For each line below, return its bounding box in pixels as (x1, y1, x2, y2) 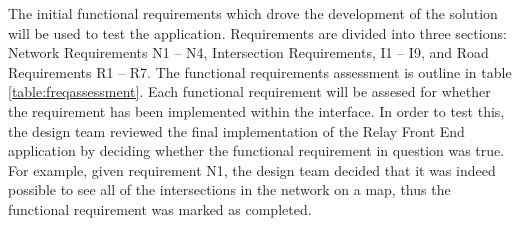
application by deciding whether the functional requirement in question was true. (8, 140, 505, 161)
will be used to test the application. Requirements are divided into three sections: (8, 22, 507, 43)
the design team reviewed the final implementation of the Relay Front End (8, 120, 465, 141)
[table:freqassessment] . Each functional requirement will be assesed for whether (8, 81, 491, 102)
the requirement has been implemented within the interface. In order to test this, (8, 100, 505, 121)
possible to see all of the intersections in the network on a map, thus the (8, 179, 451, 200)
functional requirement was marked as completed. (8, 198, 312, 219)
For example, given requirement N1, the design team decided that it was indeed (8, 159, 496, 180)
